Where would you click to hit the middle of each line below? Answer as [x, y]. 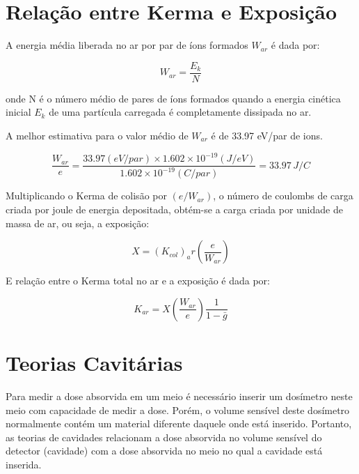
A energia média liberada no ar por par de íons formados [127, 45]
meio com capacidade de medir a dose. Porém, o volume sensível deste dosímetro [178, 410]
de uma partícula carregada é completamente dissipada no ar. [180, 112]
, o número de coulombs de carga [283, 196]
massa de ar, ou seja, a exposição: [78, 223]
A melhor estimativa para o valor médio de [97, 135]
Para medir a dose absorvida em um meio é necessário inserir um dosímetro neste [179, 396]
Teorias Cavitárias [94, 363]
